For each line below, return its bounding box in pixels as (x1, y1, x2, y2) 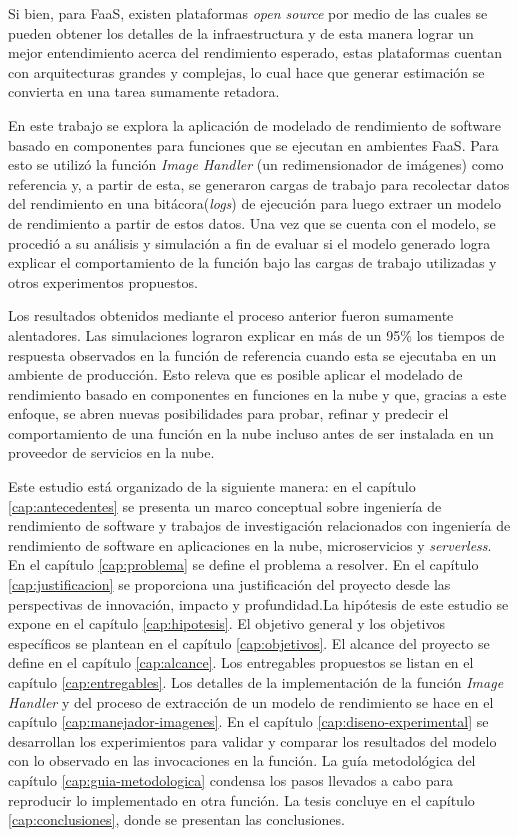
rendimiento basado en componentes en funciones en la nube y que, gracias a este (8, 383, 507, 404)
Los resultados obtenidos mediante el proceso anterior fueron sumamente (8, 305, 454, 326)
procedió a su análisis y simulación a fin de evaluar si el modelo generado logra (8, 232, 491, 253)
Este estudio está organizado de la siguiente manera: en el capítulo (8, 476, 416, 497)
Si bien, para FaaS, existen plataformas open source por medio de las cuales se (8, 3, 488, 23)
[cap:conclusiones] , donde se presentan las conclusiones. (8, 809, 345, 830)
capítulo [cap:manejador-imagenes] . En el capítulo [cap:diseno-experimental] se (8, 711, 489, 732)
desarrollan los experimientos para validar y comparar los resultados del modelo (8, 730, 497, 751)
